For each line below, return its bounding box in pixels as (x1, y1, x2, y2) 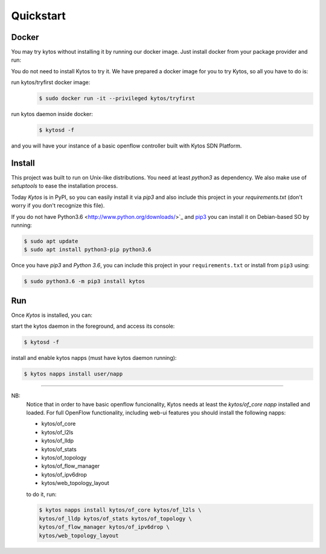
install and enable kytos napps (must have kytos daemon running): (11, 354, 177, 362)
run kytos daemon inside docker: (11, 111, 94, 118)
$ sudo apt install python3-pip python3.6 (24, 246, 152, 253)
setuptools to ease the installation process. (11, 182, 118, 190)
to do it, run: (26, 490, 57, 498)
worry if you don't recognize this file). (11, 202, 105, 209)
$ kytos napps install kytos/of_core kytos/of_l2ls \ (39, 507, 202, 513)
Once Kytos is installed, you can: (11, 311, 93, 319)
